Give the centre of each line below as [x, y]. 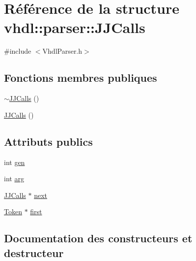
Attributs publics [48, 141]
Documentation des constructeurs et [98, 238]
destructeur [34, 252]
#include [18, 51]
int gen [14, 162]
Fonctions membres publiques [81, 78]
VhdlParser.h [62, 51]
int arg [14, 179]
